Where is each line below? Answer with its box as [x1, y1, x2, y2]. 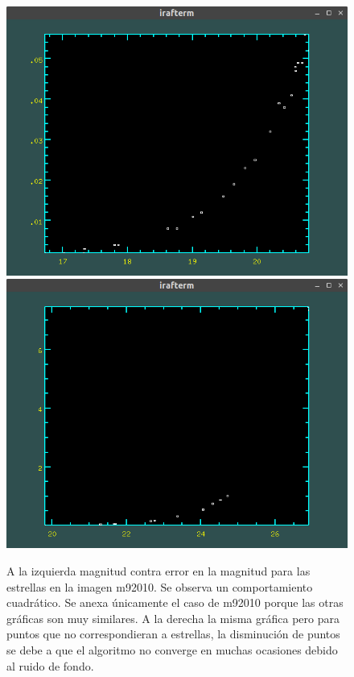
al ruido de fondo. [6, 657, 94, 674]
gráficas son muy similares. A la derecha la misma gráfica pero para [6, 609, 340, 626]
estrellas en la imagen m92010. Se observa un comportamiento [6, 578, 313, 595]
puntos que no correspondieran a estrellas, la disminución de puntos [6, 625, 340, 642]
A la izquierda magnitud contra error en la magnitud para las [6, 562, 311, 579]
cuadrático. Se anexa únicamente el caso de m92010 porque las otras [6, 594, 344, 611]
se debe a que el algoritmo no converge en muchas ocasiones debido [6, 641, 338, 658]
